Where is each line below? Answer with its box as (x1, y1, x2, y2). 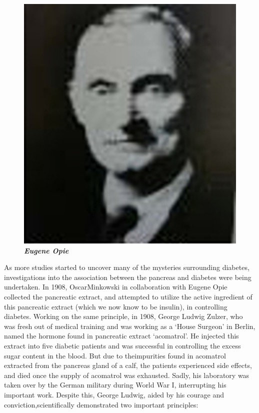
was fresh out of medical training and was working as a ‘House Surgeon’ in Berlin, (4, 320, 255, 331)
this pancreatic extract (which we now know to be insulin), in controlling (4, 301, 227, 311)
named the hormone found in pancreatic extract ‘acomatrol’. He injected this (4, 330, 239, 341)
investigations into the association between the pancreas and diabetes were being (4, 271, 251, 282)
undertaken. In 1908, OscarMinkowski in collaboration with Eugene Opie (4, 281, 227, 292)
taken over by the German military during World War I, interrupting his (4, 379, 226, 390)
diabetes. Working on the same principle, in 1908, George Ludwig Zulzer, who (4, 311, 243, 321)
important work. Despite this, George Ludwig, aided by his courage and (4, 389, 224, 400)
